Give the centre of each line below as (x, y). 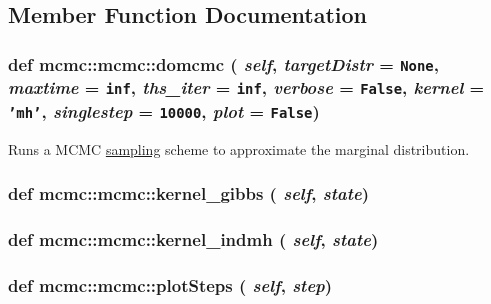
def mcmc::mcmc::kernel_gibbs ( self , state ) (189, 193)
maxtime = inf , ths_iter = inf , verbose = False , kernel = (246, 87)
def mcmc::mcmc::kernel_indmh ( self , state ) (193, 238)
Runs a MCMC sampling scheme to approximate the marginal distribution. (239, 148)
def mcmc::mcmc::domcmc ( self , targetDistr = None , (223, 63)
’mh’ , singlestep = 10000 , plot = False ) (164, 110)
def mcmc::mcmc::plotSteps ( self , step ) (170, 284)
